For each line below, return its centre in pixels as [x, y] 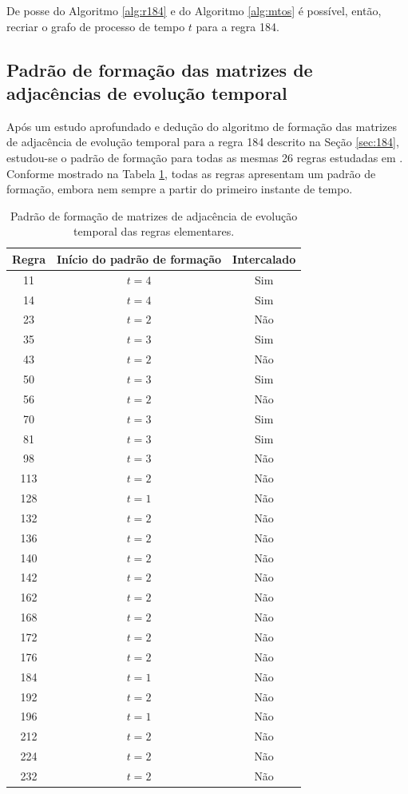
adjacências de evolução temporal [147, 92]
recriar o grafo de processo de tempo [96, 26]
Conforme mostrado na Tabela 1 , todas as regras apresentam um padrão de [191, 173]
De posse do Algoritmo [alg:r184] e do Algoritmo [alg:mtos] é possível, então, [194, 10]
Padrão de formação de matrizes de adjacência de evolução [154, 215]
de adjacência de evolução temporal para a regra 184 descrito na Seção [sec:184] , [203, 142]
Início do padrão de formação [139, 258]
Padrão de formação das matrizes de [160, 69]
